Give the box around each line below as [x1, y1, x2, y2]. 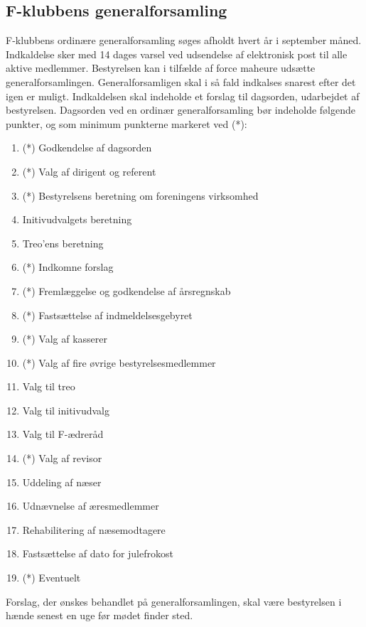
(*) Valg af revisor [22, 451, 102, 466]
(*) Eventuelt [22, 570, 81, 585]
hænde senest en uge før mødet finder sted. [6, 608, 193, 623]
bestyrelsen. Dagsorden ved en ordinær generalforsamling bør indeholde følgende [6, 102, 355, 117]
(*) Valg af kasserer [22, 331, 108, 346]
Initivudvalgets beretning [22, 212, 132, 227]
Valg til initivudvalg [22, 402, 109, 417]
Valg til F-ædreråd [22, 427, 104, 441]
